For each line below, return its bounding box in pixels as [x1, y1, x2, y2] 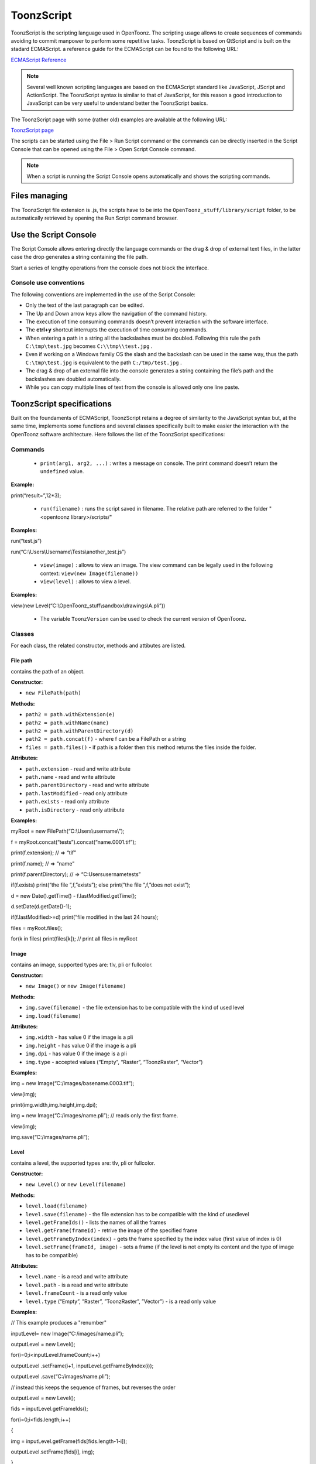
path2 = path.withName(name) [25, 719, 109, 726]
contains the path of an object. [11, 668, 85, 675]
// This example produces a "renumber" [11, 1319, 107, 1326]
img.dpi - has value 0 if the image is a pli [25, 1050, 127, 1057]
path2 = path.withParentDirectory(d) [25, 728, 134, 734]
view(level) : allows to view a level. [40, 577, 131, 585]
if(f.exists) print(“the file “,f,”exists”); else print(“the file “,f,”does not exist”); [11, 881, 191, 888]
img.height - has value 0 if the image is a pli [25, 1042, 136, 1049]
